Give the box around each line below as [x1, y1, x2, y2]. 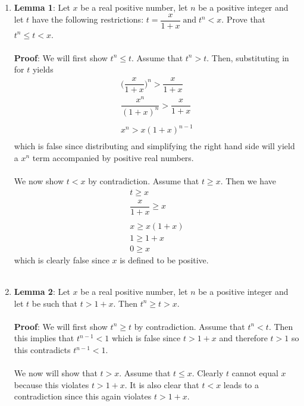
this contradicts [14, 344, 71, 356]
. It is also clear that [124, 378, 199, 391]
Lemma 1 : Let [14, 1, 70, 13]
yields [32, 63, 54, 75]
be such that [32, 297, 78, 309]
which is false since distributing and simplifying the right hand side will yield [14, 140, 295, 152]
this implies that [14, 332, 74, 344]
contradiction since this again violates [14, 390, 152, 402]
